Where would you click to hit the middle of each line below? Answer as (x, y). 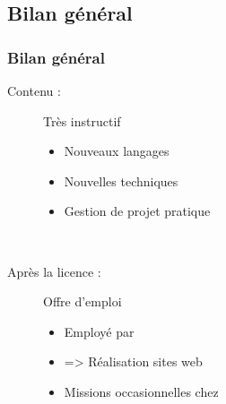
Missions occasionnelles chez (141, 391)
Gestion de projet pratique (137, 211)
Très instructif (82, 120)
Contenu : (34, 90)
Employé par (99, 331)
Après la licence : (54, 271)
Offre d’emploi (83, 301)
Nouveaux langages (117, 151)
